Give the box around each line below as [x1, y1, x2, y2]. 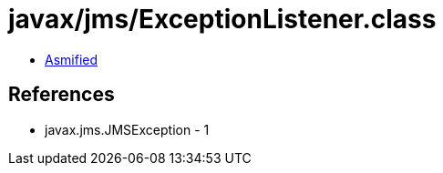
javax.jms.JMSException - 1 [45, 121, 210, 137]
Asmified [45, 51, 98, 67]
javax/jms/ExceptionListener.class [8, 4, 437, 35]
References [8, 83, 115, 107]
